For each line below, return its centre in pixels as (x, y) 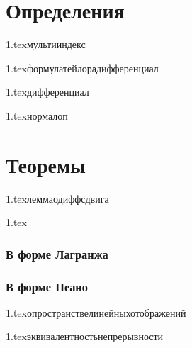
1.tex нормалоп (37, 115)
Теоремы (46, 164)
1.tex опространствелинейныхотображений (96, 312)
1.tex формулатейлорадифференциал (82, 68)
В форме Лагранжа (57, 253)
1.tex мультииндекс (46, 44)
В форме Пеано (47, 286)
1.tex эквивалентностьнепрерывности (85, 336)
